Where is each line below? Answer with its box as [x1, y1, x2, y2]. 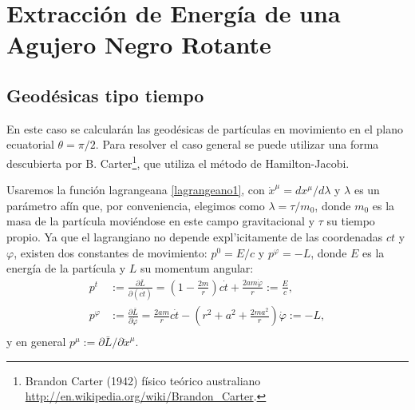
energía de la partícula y [6, 260, 126, 277]
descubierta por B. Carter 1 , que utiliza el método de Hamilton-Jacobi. [6, 152, 350, 171]
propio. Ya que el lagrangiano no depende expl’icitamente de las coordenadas [6, 228, 383, 245]
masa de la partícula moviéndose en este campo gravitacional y [6, 213, 315, 229]
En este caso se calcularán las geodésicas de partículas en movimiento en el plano [6, 120, 403, 137]
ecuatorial [6, 136, 54, 153]
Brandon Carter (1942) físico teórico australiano [25, 372, 261, 388]
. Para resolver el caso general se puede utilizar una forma [95, 136, 379, 153]
